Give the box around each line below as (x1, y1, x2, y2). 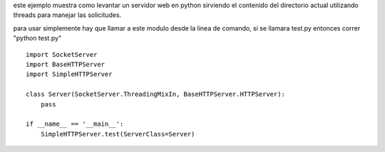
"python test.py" (13, 34, 62, 43)
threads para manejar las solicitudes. (13, 11, 122, 19)
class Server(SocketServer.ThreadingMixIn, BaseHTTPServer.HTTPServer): (26, 90, 285, 99)
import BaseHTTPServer (26, 60, 106, 68)
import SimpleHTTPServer (26, 70, 113, 78)
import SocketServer (26, 50, 98, 58)
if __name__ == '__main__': (26, 120, 124, 128)
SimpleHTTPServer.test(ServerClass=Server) (40, 130, 195, 138)
